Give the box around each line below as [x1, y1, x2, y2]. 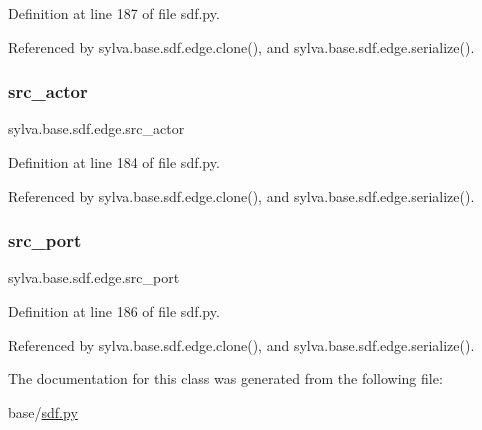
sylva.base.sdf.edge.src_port [8, 267, 180, 288]
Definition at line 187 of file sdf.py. [8, 3, 220, 23]
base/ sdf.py [8, 401, 78, 422]
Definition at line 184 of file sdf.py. [8, 152, 220, 172]
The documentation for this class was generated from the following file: [8, 368, 443, 389]
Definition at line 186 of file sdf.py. [8, 301, 220, 321]
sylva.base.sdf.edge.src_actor [8, 118, 185, 139]
